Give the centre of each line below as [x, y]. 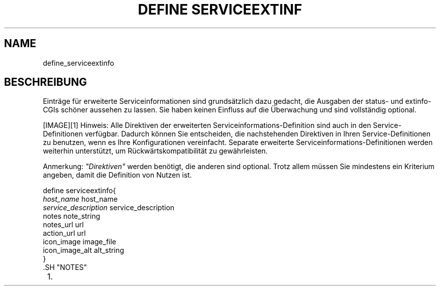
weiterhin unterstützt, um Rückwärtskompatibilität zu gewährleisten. [155, 151]
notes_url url [63, 225]
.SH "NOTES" [65, 267]
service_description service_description [109, 208]
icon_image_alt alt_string [83, 250]
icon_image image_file [80, 242]
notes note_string [72, 216]
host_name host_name [80, 199]
